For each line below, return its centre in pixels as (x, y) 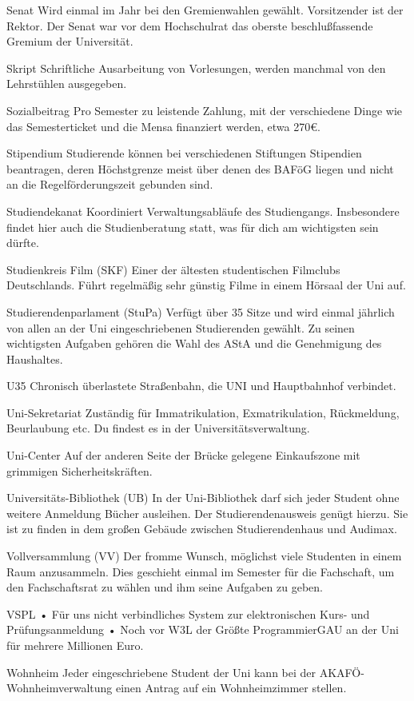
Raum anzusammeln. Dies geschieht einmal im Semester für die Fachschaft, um (201, 571)
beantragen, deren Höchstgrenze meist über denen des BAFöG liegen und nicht (200, 168)
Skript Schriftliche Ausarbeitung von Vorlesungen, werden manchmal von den (196, 68)
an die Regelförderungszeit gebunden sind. (110, 184)
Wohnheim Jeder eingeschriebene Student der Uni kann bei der (161, 672)
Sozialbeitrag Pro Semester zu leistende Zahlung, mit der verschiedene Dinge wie (205, 110)
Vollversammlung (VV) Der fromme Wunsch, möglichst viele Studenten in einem (204, 556)
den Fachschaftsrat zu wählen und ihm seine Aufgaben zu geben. (165, 587)
